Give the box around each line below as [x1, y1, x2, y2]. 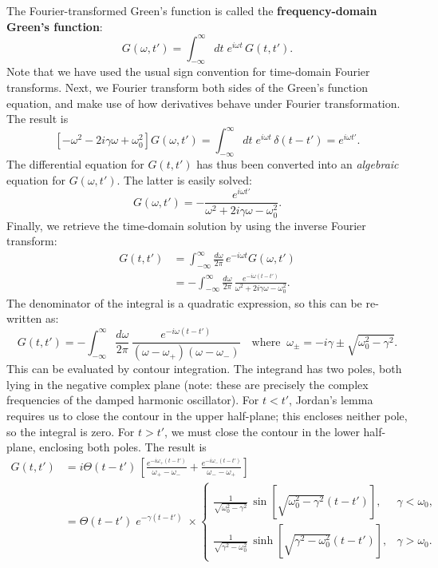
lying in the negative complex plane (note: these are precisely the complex [6, 375, 369, 392]
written [6, 310, 42, 327]
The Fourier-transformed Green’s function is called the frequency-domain [6, 2, 377, 18]
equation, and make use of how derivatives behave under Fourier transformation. [6, 94, 401, 111]
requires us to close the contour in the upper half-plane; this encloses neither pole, [6, 407, 408, 423]
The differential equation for [6, 156, 144, 173]
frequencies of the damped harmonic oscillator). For [6, 391, 259, 408]
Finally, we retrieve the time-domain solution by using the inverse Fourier [6, 216, 366, 233]
